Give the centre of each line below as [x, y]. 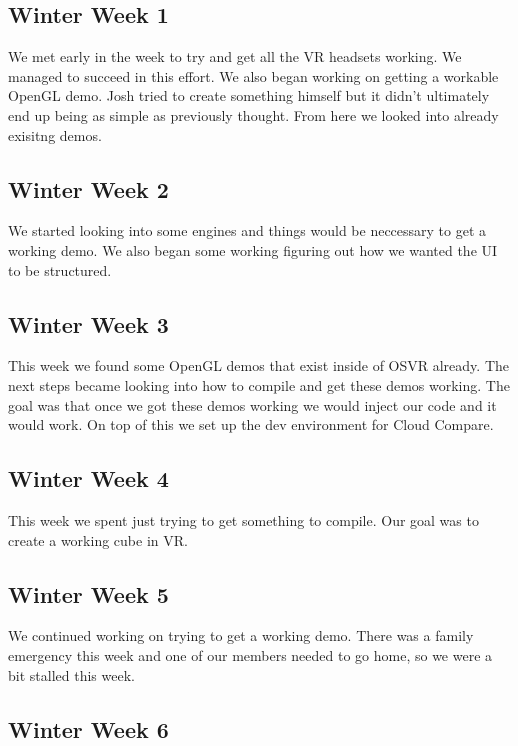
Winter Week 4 [88, 478]
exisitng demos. [55, 134]
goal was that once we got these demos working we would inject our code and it [252, 404]
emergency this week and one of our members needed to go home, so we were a [250, 654]
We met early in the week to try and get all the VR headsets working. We [235, 56]
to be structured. [60, 269]
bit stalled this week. [71, 674]
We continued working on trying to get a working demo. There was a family [241, 635]
